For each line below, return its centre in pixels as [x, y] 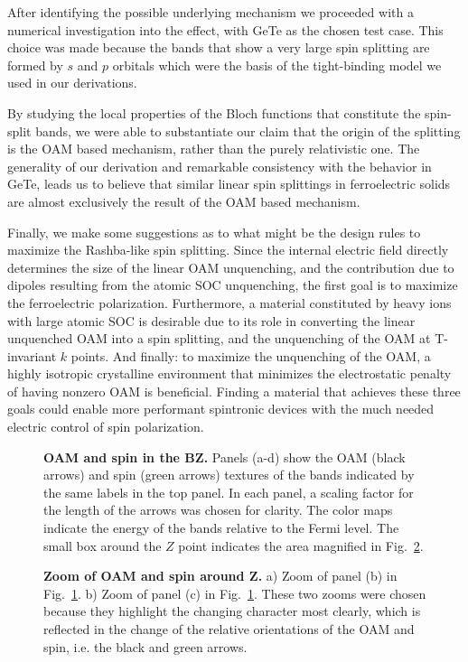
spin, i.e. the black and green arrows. [145, 646]
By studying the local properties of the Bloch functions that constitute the [214, 112]
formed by [35, 65]
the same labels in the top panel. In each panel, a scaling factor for [229, 492]
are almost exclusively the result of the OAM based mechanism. [184, 201]
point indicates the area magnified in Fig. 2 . [301, 545]
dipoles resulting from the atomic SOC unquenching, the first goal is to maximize [233, 285]
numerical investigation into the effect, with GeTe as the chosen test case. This [225, 29]
